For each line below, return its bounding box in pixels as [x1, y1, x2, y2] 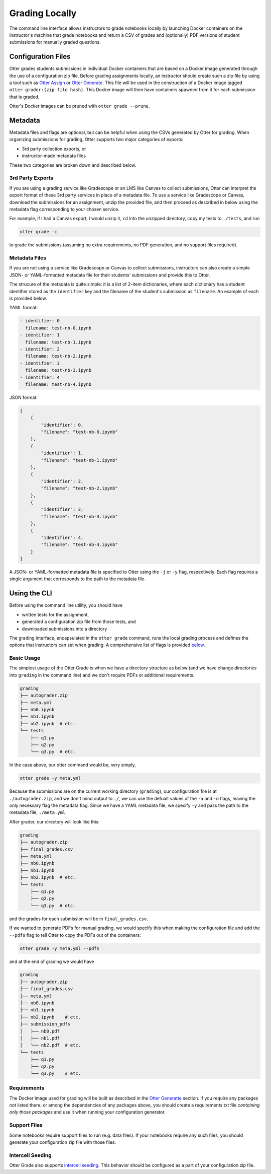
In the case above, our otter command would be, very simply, [9, 762, 136, 768]
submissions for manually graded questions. [9, 39, 101, 45]
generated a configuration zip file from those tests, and [22, 618, 136, 625]
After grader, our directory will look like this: [9, 818, 100, 824]
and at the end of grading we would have [9, 958, 94, 964]
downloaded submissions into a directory [22, 626, 107, 632]
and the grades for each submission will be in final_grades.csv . [9, 916, 148, 922]
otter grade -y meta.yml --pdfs [20, 945, 100, 951]
